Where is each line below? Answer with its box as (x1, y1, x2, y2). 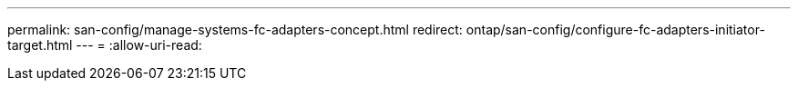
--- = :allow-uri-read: (76, 37, 202, 53)
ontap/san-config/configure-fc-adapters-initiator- (465, 22, 765, 37)
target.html (7, 37, 73, 53)
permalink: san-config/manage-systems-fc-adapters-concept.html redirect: (7, 22, 463, 37)
